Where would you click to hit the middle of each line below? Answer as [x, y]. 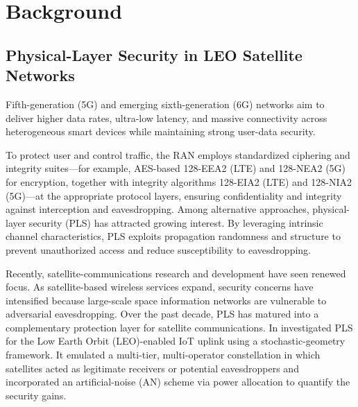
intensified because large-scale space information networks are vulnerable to [166, 300]
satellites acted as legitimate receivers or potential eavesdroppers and [152, 368]
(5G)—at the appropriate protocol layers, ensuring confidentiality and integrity [174, 195]
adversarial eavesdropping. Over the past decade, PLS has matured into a [162, 314]
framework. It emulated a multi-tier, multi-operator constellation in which [163, 355]
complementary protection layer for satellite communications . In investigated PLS [179, 327]
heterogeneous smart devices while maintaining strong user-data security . [161, 131]
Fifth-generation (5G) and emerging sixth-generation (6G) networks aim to [165, 104]
